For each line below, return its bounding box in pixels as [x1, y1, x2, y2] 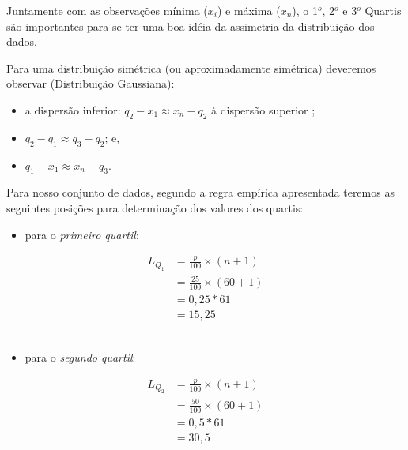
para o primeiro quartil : [25, 226, 139, 242]
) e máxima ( [217, 2, 281, 18]
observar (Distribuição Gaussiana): [6, 75, 175, 92]
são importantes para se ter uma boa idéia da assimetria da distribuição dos [6, 17, 375, 34]
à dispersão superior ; [211, 101, 315, 118]
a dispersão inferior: [25, 101, 121, 118]
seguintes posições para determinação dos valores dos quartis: [6, 199, 304, 216]
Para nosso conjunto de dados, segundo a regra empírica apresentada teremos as [6, 184, 395, 201]
